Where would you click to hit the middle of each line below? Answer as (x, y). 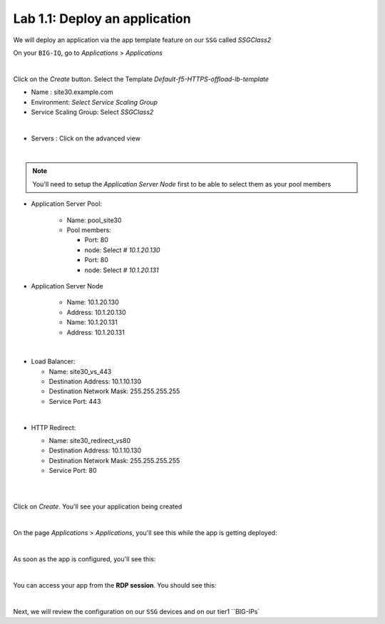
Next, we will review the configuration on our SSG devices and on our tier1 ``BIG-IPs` (137, 611)
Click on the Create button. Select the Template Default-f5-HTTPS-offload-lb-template (141, 79)
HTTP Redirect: (53, 427)
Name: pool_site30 (94, 220)
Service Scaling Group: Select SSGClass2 (92, 112)
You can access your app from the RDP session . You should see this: (115, 585)
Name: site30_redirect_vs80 (90, 441)
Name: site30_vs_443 (80, 371)
